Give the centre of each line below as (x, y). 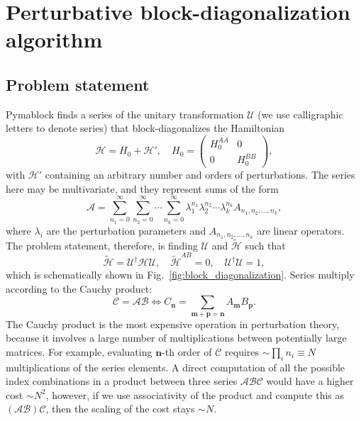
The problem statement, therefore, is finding (102, 245)
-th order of (187, 351)
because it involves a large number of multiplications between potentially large (176, 338)
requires (242, 351)
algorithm (54, 39)
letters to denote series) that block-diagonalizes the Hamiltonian (145, 128)
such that (265, 245)
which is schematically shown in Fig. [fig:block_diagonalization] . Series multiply (180, 275)
